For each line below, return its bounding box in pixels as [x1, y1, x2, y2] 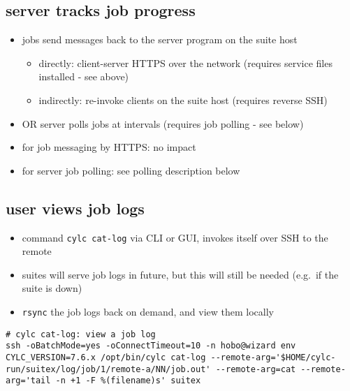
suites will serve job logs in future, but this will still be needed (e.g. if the [22, 267, 339, 281]
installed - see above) [38, 69, 129, 84]
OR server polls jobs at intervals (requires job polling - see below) [22, 116, 304, 131]
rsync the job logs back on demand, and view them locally [22, 304, 275, 318]
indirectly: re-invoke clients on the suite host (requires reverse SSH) [38, 92, 328, 107]
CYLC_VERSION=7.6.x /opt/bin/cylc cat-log [6, 352, 206, 362]
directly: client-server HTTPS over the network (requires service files [38, 55, 333, 70]
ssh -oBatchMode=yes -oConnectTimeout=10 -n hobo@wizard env [6, 341, 296, 351]
